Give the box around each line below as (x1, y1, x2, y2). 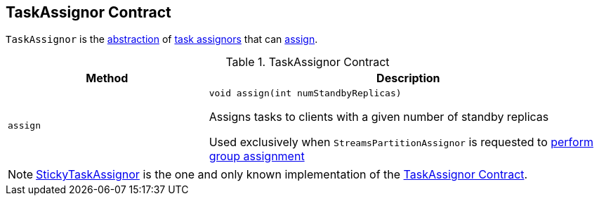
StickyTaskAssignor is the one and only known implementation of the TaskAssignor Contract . (36, 167, 528, 182)
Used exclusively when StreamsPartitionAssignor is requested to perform (209, 135, 593, 150)
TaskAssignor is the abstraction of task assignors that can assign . (6, 33, 318, 46)
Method (86, 71, 129, 86)
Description (376, 71, 440, 86)
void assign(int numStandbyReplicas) (209, 88, 402, 99)
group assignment (209, 149, 305, 164)
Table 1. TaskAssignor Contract (225, 55, 390, 70)
